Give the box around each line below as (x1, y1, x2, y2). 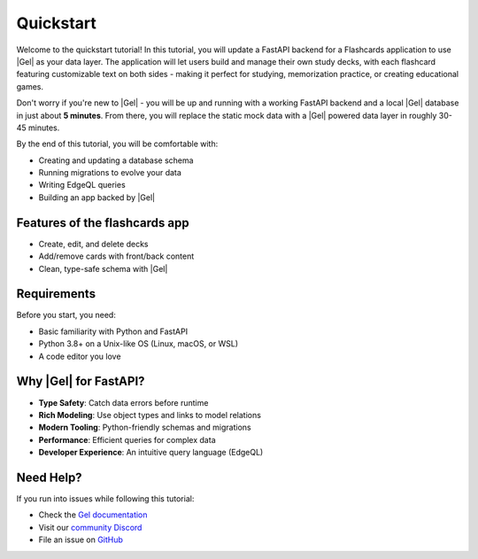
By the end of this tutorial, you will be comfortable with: (16, 138, 219, 150)
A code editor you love (38, 351, 121, 361)
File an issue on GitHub (38, 534, 124, 545)
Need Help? (16, 470, 83, 485)
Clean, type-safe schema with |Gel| (38, 263, 168, 274)
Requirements (16, 286, 96, 301)
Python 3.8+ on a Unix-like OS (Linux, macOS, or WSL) (38, 338, 239, 349)
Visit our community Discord (38, 522, 143, 532)
